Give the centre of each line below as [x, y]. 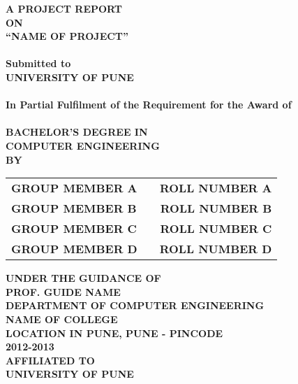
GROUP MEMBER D [74, 249]
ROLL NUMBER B [216, 208]
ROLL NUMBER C [216, 229]
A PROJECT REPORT [64, 8]
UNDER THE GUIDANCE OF [83, 278]
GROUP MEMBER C [74, 229]
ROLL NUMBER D [216, 249]
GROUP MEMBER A [74, 188]
